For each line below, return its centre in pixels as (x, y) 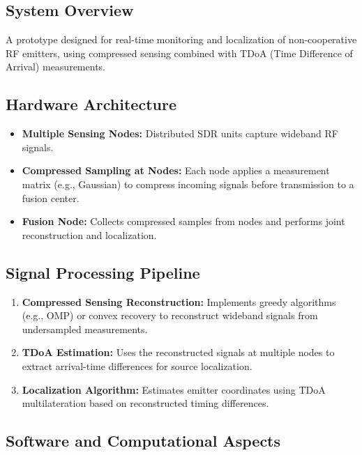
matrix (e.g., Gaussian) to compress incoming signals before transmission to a (188, 184)
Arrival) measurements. (55, 67)
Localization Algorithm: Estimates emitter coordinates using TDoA (174, 389)
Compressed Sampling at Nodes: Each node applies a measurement (176, 170)
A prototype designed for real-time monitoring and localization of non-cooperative (181, 39)
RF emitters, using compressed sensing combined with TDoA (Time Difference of (179, 53)
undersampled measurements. (85, 329)
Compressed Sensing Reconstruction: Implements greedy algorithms (179, 301)
